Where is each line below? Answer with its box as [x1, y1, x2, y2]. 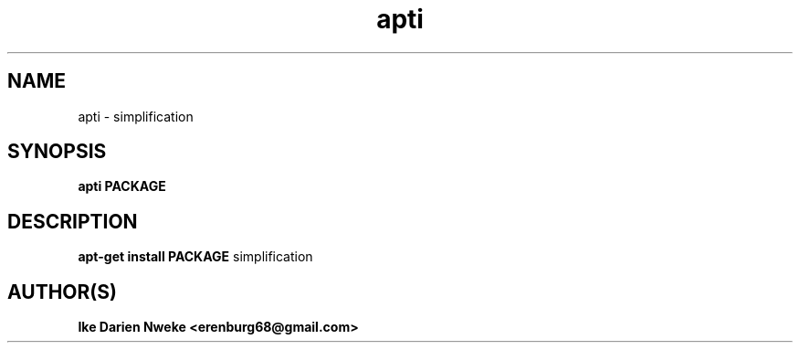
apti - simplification [78, 108, 194, 124]
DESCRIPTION [7, 209, 138, 233]
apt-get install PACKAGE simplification [78, 249, 313, 265]
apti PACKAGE [78, 178, 166, 195]
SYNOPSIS [7, 140, 107, 164]
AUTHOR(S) [7, 280, 117, 303]
